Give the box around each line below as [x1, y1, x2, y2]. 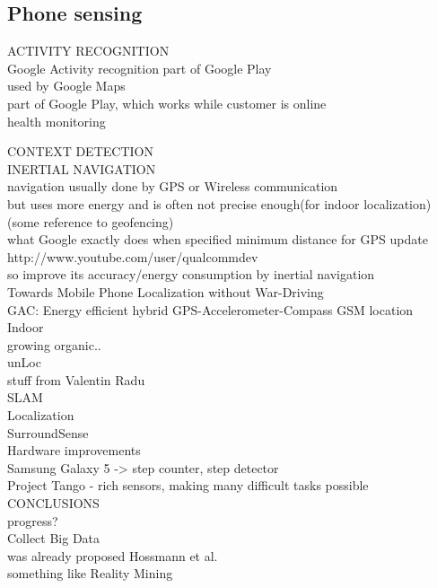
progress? [7, 511, 58, 530]
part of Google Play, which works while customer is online [7, 93, 327, 112]
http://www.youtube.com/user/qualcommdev [7, 247, 258, 266]
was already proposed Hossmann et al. [7, 546, 218, 565]
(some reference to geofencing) [7, 212, 174, 231]
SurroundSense [7, 423, 89, 442]
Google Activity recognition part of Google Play [7, 58, 272, 77]
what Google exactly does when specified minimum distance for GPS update [7, 230, 428, 249]
